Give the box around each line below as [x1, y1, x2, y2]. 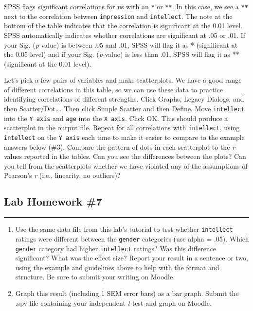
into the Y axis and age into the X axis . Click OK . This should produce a [4, 113, 228, 123]
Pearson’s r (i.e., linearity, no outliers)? [4, 170, 121, 180]
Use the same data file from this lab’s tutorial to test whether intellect [15, 224, 233, 234]
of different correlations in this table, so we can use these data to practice [4, 84, 223, 94]
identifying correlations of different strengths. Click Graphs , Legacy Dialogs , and [4, 94, 244, 104]
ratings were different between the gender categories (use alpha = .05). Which [15, 233, 249, 243]
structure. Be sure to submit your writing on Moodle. [15, 272, 175, 282]
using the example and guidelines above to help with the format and [15, 262, 219, 272]
